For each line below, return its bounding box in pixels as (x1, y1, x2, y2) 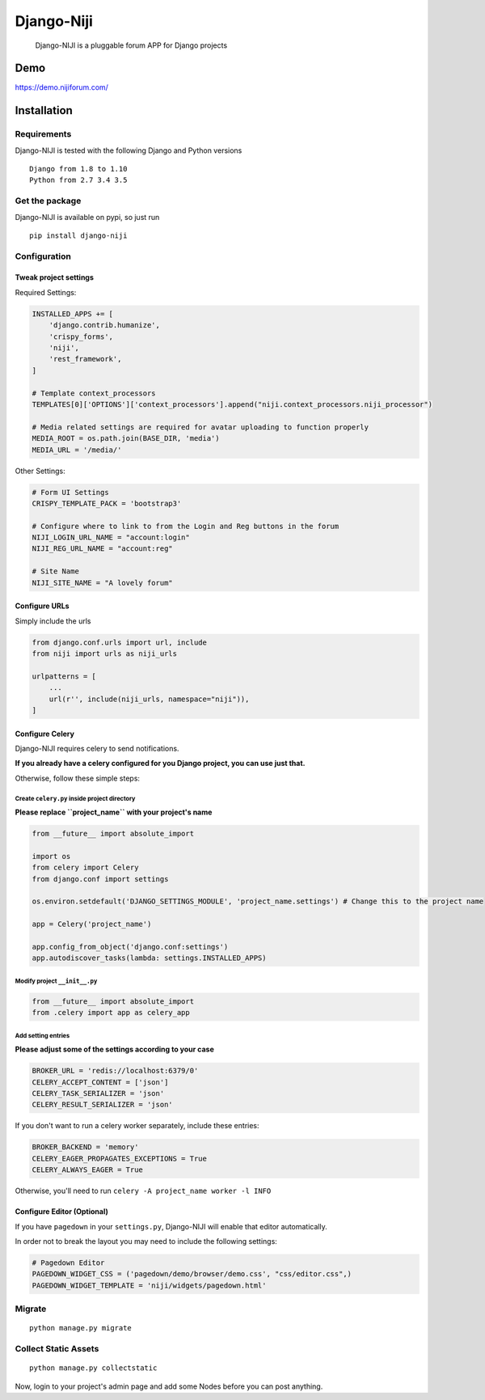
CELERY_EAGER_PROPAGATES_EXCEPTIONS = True (32, 1153, 208, 1163)
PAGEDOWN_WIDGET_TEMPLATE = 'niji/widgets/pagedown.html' (32, 1280, 267, 1290)
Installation (15, 104, 73, 117)
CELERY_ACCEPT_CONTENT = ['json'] (32, 1077, 169, 1087)
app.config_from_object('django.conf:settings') (32, 942, 229, 951)
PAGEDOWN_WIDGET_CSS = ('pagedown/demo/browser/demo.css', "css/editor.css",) (32, 1270, 352, 1279)
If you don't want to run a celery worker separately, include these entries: (15, 1121, 259, 1131)
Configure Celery (15, 729, 74, 738)
